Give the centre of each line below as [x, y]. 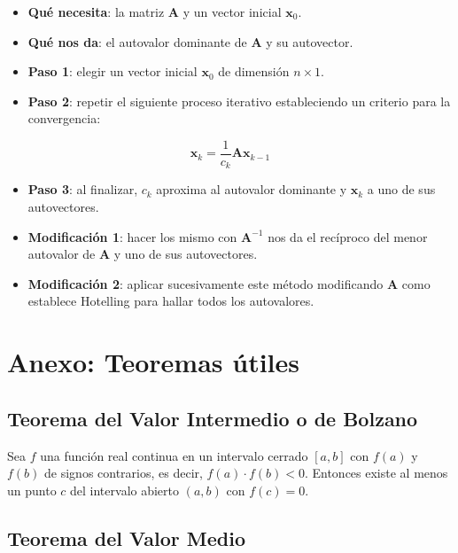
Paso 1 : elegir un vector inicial [113, 71]
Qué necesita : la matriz [96, 12]
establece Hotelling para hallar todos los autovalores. [171, 301]
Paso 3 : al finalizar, [83, 189]
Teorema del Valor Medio [127, 537]
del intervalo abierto [125, 490]
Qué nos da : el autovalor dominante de [137, 41]
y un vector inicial [232, 12]
